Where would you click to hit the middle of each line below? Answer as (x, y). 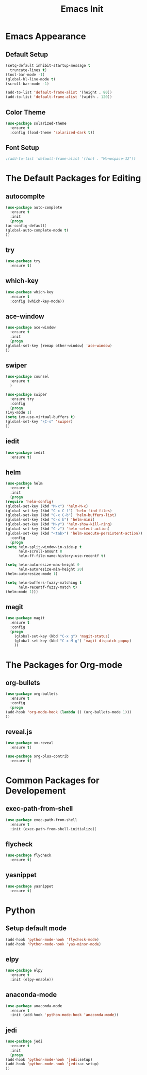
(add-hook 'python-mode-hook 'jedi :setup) (49, 1059)
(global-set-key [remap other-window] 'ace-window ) (59, 346)
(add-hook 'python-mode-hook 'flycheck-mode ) (52, 940)
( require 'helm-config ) (30, 501)
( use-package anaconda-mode (34, 1006)
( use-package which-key (30, 292)
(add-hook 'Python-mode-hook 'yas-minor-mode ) (53, 944)
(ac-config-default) (26, 226)
